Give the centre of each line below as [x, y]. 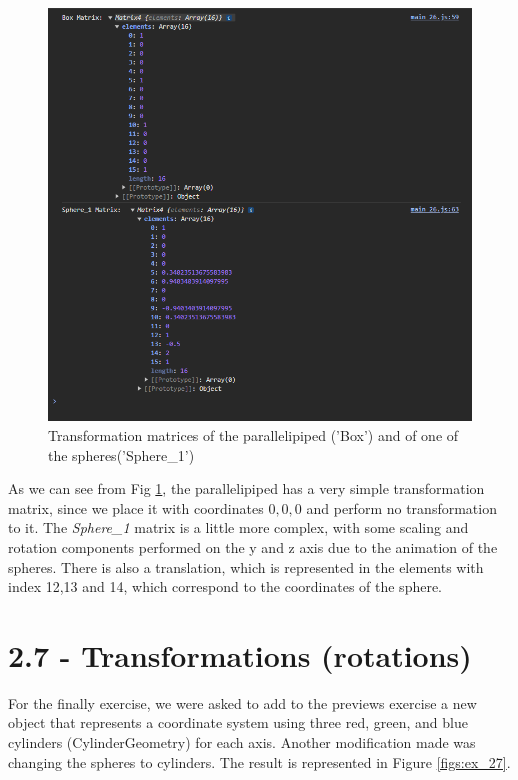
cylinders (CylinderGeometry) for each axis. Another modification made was [242, 742]
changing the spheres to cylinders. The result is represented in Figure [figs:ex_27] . [259, 761]
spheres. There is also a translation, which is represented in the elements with [246, 566]
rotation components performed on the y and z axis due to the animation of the [253, 546]
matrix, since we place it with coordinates [136, 507]
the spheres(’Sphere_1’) [121, 454]
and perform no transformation [401, 507]
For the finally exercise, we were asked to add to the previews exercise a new [242, 702]
